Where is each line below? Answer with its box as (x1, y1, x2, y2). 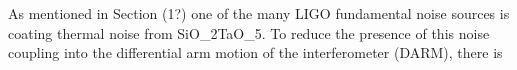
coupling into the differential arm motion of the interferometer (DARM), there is (8, 42, 503, 63)
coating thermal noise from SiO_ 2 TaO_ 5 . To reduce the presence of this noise (8, 22, 490, 43)
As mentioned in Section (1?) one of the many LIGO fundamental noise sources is (8, 3, 510, 23)
